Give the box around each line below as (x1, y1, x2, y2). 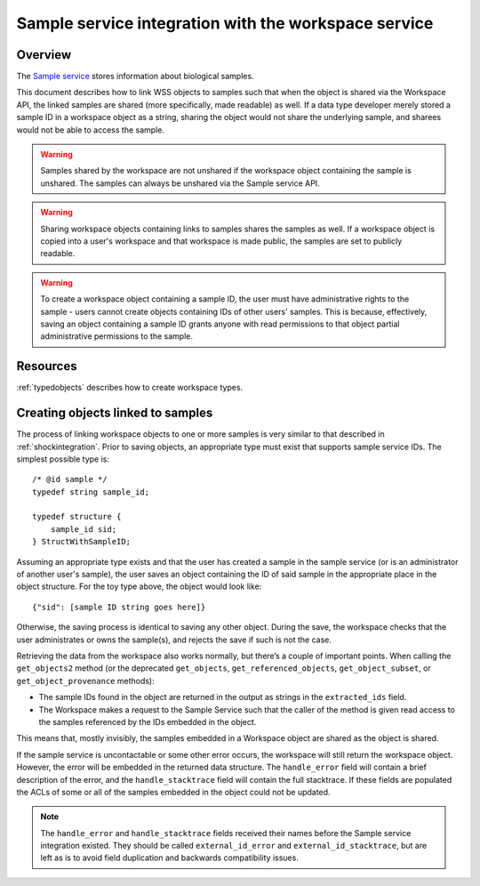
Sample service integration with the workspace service (16, 13, 434, 33)
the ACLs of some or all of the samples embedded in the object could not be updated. (16, 786, 331, 797)
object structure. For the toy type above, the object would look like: (16, 581, 262, 592)
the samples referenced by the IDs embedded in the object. (38, 716, 257, 727)
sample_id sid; (50, 524, 117, 534)
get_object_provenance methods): (16, 675, 155, 686)
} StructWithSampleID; (32, 536, 132, 547)
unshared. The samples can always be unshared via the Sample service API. (40, 178, 320, 189)
